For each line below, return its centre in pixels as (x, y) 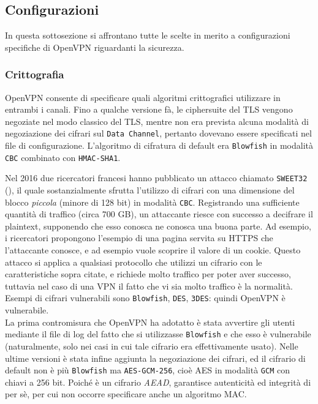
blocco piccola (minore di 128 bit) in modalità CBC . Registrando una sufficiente (152, 202)
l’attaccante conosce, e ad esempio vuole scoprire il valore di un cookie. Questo (153, 250)
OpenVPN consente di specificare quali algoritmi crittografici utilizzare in (143, 97)
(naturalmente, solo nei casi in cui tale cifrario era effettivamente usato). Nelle (152, 346)
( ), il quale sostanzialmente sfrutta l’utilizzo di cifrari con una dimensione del (150, 190)
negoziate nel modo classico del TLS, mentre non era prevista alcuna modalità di (157, 121)
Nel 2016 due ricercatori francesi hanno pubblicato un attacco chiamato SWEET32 (156, 178)
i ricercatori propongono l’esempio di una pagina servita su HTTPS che (139, 238)
